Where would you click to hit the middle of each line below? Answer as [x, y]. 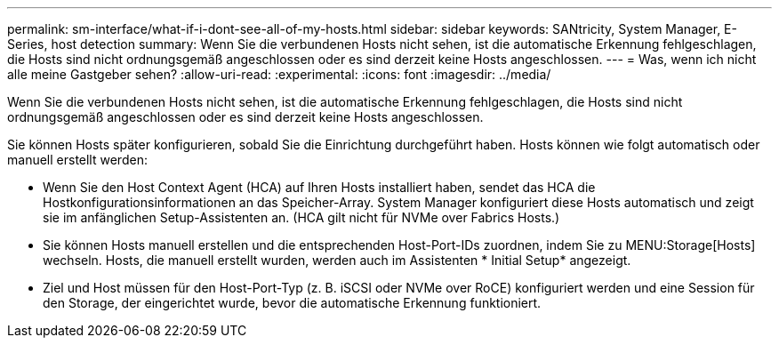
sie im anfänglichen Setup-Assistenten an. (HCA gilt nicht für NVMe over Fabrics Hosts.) [301, 217]
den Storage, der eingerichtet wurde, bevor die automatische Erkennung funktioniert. [292, 303]
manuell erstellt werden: [77, 160]
